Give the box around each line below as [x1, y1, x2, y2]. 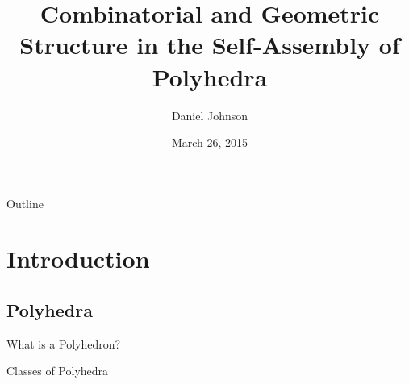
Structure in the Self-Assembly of [19, 28, 400, 61]
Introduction [6, 242, 150, 275]
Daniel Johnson [171, 106, 248, 123]
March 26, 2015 [171, 134, 248, 151]
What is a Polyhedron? [6, 335, 121, 352]
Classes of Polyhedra [6, 362, 109, 379]
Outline [6, 194, 44, 211]
